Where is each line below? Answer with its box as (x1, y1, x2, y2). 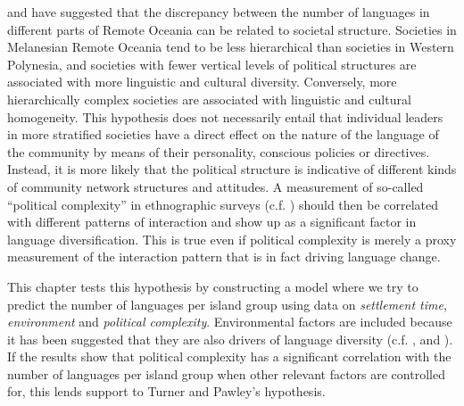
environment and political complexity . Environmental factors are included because (7, 312, 452, 331)
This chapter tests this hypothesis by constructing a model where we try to (7, 277, 418, 295)
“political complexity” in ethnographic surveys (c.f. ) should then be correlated (7, 195, 439, 213)
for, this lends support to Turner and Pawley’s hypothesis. (7, 382, 326, 401)
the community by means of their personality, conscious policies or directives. (7, 142, 430, 161)
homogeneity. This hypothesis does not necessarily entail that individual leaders (7, 107, 443, 126)
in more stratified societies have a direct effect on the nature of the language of (7, 125, 439, 144)
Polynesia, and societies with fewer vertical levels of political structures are (7, 54, 417, 73)
